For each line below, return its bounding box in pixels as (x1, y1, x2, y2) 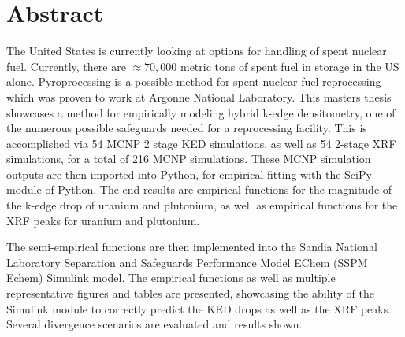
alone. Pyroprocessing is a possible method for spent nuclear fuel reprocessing (6, 73, 381, 90)
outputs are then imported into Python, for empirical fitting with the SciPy (6, 165, 372, 182)
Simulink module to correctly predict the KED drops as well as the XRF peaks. (6, 300, 392, 317)
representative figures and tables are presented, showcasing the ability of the (6, 285, 374, 302)
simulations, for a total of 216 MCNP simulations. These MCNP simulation (6, 150, 371, 167)
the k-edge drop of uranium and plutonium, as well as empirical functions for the (6, 197, 398, 213)
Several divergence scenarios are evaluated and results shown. (6, 316, 303, 332)
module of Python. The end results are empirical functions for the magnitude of (6, 181, 392, 198)
